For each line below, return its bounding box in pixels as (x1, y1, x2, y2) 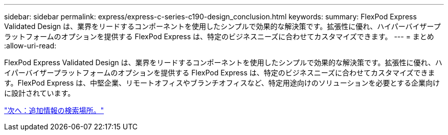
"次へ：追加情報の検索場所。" (4, 106, 104, 115)
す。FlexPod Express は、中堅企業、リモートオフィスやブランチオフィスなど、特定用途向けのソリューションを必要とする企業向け (4, 78, 440, 87)
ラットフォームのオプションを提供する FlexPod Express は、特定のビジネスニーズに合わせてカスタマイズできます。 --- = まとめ (4, 32, 434, 41)
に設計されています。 (4, 89, 75, 97)
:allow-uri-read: (4, 41, 57, 50)
